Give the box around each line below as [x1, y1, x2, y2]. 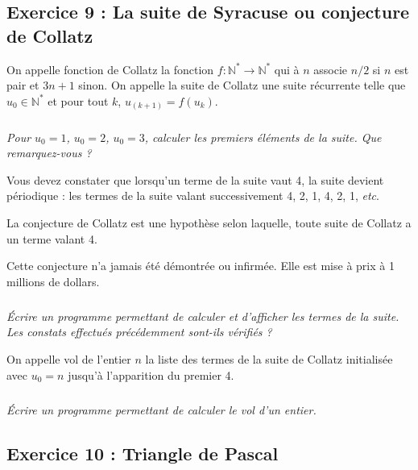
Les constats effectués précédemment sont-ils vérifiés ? [6, 323, 272, 340]
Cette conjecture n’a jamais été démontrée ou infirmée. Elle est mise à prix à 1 [6, 257, 395, 274]
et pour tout [48, 92, 109, 109]
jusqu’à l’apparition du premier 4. [68, 366, 234, 383]
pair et [6, 77, 39, 94]
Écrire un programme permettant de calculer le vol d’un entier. [6, 401, 317, 418]
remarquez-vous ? [6, 144, 92, 161]
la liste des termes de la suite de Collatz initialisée [145, 350, 393, 367]
